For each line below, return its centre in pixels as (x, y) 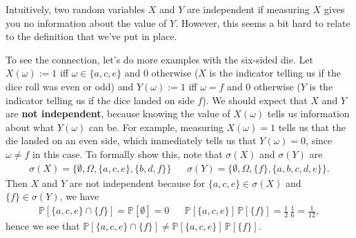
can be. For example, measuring (156, 127)
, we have (79, 196)
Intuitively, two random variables (76, 9)
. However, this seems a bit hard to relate (263, 22)
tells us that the (312, 127)
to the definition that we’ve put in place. (91, 36)
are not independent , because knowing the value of (118, 113)
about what (30, 127)
